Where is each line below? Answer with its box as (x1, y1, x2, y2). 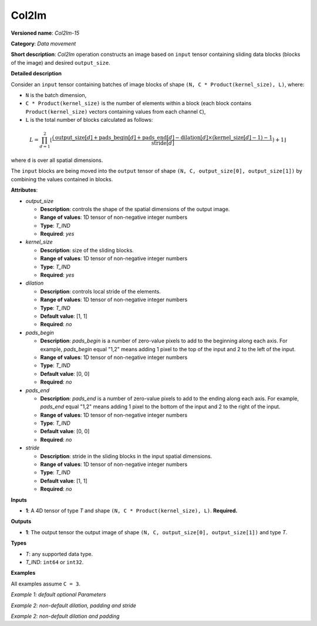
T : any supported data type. (25, 550, 93, 557)
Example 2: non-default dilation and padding (11, 612, 120, 620)
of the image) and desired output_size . (11, 59, 111, 66)
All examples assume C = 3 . (11, 580, 80, 587)
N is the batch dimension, (25, 91, 87, 98)
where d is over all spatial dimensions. (11, 156, 103, 164)
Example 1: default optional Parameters (11, 591, 106, 598)
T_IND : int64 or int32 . (25, 558, 84, 565)
